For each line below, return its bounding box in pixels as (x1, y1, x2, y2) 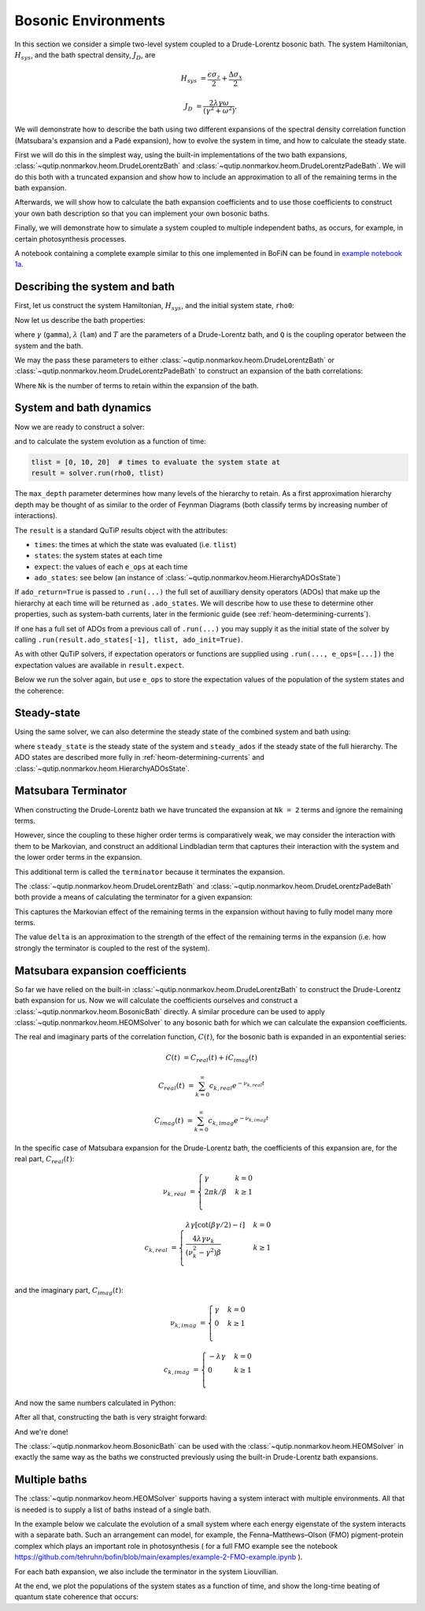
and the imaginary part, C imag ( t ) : (14, 1286, 124, 1297)
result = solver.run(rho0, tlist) (31, 468, 164, 478)
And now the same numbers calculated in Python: (14, 1398, 176, 1407)
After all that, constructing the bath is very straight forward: (14, 1413, 208, 1422)
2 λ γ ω (209, 98, 230, 107)
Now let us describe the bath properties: (14, 315, 146, 324)
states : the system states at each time (34, 551, 163, 561)
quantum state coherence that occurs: (14, 1592, 139, 1602)
